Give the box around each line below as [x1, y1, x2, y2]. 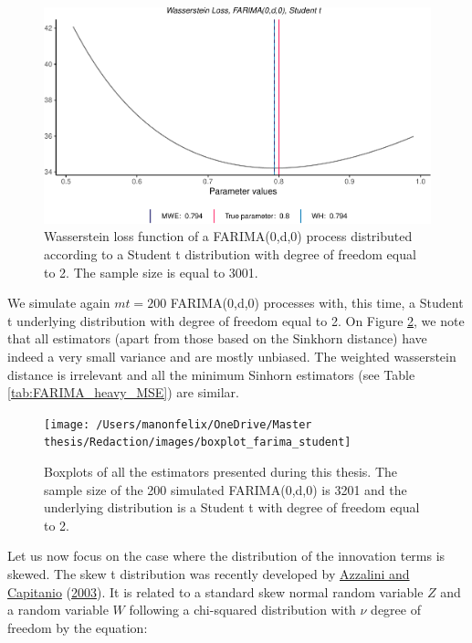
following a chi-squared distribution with [129, 600, 356, 619]
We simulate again [7, 293, 110, 312]
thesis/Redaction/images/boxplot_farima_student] [44, 436, 351, 449]
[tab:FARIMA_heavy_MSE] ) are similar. [7, 383, 239, 402]
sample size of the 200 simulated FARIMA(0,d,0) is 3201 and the [44, 480, 407, 499]
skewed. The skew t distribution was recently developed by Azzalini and [7, 564, 410, 583]
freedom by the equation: [7, 617, 148, 637]
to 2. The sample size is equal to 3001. [44, 262, 258, 281]
